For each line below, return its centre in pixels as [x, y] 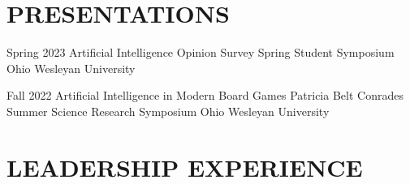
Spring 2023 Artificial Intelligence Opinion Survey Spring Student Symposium [201, 52]
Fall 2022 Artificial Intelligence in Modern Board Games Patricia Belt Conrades [205, 95]
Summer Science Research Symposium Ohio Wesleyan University [168, 111]
